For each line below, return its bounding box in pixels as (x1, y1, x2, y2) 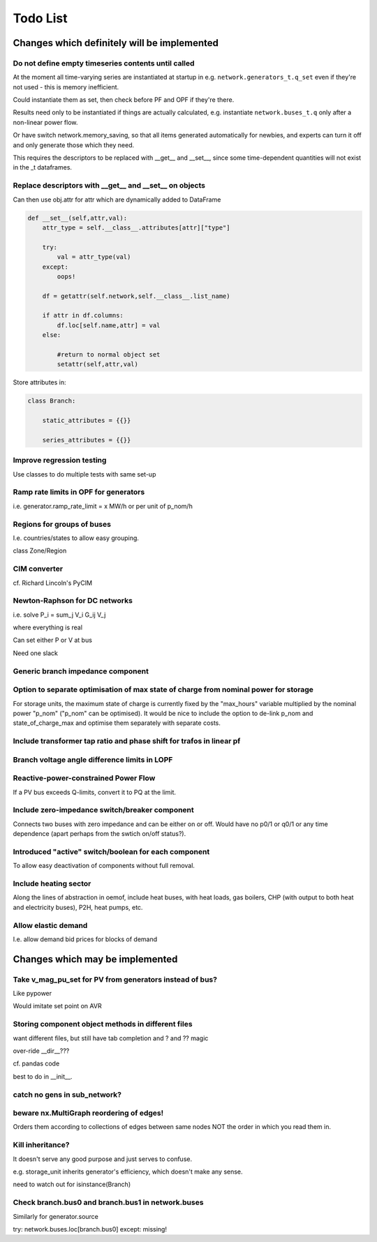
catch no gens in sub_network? (13, 1089, 122, 1099)
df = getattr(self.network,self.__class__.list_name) (42, 292, 230, 300)
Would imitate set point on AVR (13, 1002, 102, 1010)
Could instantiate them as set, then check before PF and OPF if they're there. (13, 96, 235, 104)
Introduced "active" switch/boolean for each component (13, 846, 210, 856)
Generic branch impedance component (13, 666, 149, 676)
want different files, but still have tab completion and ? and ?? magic (13, 1033, 209, 1042)
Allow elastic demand (13, 920, 88, 930)
